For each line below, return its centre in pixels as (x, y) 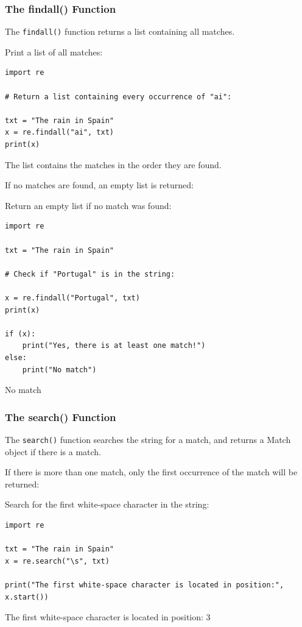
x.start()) (27, 597)
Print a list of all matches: (54, 51)
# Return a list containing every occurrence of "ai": (118, 97)
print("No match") (59, 370)
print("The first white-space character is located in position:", (145, 585)
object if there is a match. (53, 451)
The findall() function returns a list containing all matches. (120, 31)
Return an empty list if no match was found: (88, 205)
